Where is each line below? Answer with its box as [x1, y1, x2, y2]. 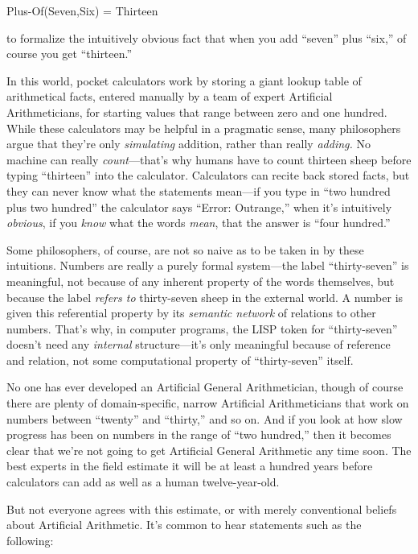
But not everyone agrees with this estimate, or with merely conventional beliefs [6, 500, 397, 517]
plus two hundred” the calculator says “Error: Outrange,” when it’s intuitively [6, 198, 392, 215]
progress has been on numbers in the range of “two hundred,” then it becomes [6, 426, 391, 443]
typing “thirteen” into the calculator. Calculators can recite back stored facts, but [6, 167, 410, 184]
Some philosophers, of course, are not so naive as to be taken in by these [6, 241, 364, 258]
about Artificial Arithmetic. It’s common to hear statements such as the [6, 516, 362, 533]
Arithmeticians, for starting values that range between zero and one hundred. [6, 103, 387, 120]
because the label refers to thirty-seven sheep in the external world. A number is [6, 288, 404, 305]
